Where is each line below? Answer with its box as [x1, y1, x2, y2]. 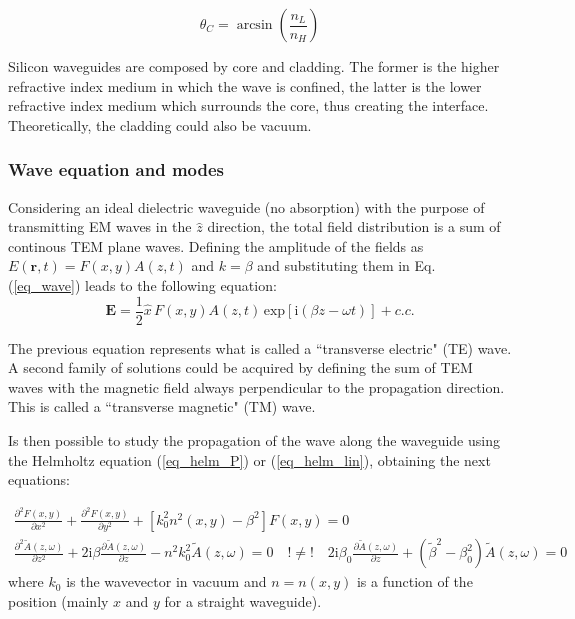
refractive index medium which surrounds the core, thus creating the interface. [8, 95, 489, 116]
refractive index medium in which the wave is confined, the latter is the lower [8, 75, 482, 96]
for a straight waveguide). [164, 590, 322, 611]
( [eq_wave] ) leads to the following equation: [8, 274, 277, 295]
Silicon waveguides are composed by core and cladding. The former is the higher [8, 56, 500, 76]
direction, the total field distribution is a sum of [207, 216, 501, 237]
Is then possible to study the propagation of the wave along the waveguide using [8, 430, 500, 450]
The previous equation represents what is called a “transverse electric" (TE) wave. [8, 337, 512, 358]
